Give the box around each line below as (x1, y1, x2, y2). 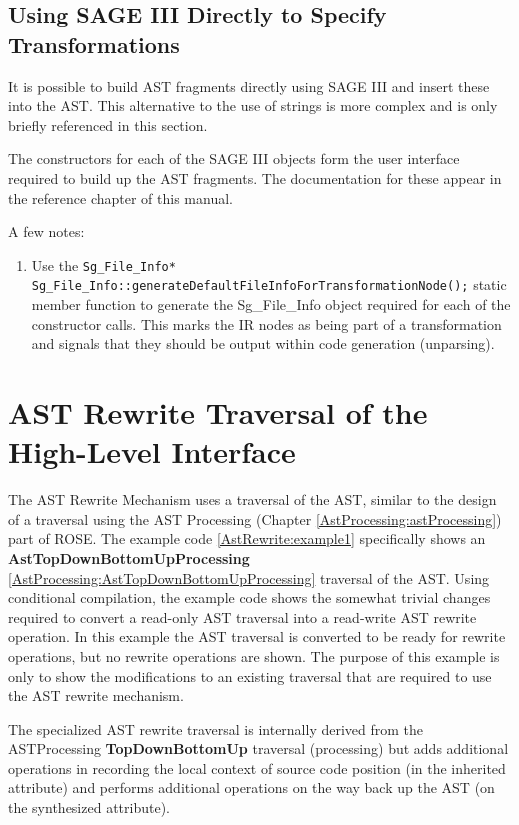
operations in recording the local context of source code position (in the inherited (8, 757, 506, 778)
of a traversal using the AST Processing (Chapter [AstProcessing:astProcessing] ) (8, 508, 502, 529)
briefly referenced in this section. (8, 114, 208, 135)
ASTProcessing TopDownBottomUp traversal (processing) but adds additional (8, 738, 509, 759)
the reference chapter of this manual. (8, 187, 233, 208)
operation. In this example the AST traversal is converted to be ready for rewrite (8, 626, 506, 647)
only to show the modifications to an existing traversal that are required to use (8, 665, 492, 686)
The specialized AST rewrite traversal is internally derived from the (8, 718, 424, 739)
